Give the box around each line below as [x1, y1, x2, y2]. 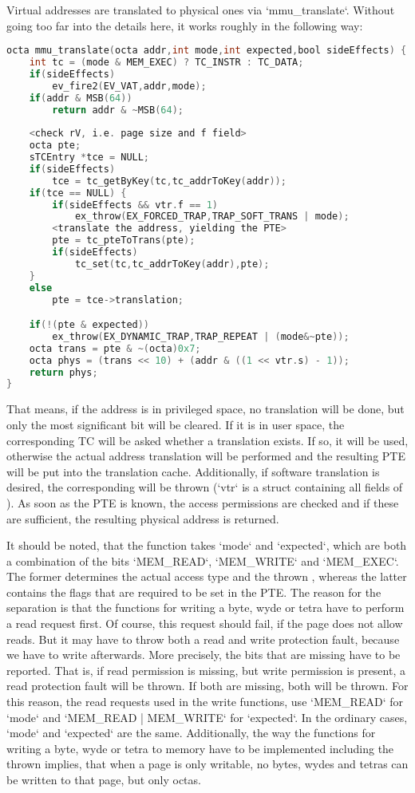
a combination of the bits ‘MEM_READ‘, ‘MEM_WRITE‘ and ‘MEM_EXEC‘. [6, 552, 399, 569]
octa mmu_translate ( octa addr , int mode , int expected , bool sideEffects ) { [6, 45, 407, 57]
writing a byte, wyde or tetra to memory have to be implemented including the [6, 740, 394, 756]
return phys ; [29, 366, 98, 378]
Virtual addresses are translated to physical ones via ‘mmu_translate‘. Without [6, 2, 395, 18]
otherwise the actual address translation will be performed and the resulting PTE [6, 448, 405, 464]
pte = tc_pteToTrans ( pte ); [52, 235, 196, 247]
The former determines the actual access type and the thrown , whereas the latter [6, 568, 407, 585]
